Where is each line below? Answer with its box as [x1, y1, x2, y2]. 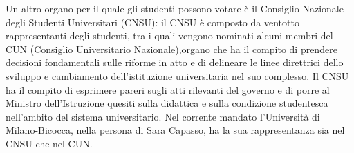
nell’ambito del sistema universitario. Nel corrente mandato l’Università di [6, 109, 320, 123]
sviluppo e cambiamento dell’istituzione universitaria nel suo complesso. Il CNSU [6, 68, 349, 83]
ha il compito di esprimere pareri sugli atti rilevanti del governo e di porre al [6, 82, 330, 96]
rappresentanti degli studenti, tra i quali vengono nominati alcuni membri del [6, 28, 333, 43]
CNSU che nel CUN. [6, 136, 93, 150]
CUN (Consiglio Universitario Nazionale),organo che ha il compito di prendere [6, 41, 337, 56]
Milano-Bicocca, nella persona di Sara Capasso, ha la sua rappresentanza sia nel [6, 123, 345, 137]
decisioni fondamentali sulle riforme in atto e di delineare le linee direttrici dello [6, 55, 344, 70]
